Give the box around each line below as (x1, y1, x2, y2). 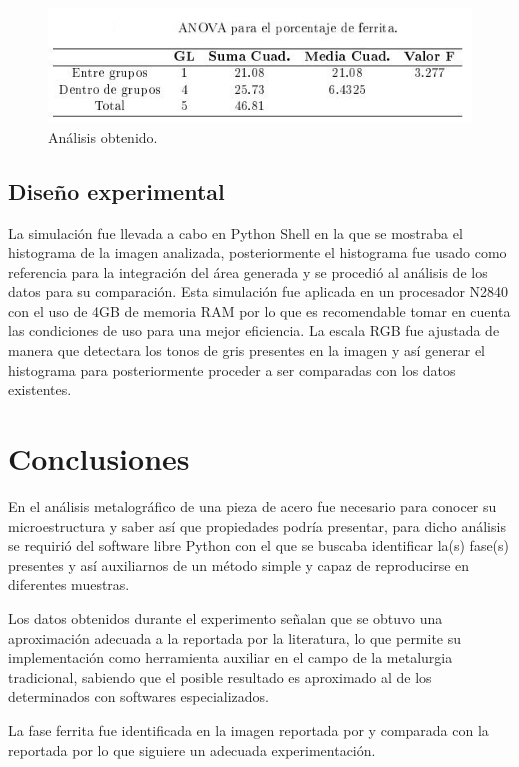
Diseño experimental (8, 175, 225, 206)
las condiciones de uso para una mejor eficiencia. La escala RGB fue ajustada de (8, 320, 500, 341)
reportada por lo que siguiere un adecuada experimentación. (8, 739, 376, 760)
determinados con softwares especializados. (8, 686, 269, 707)
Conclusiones (8, 438, 190, 479)
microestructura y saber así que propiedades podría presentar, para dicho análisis (8, 515, 506, 536)
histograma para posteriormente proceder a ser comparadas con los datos (8, 359, 456, 380)
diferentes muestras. (8, 574, 130, 595)
